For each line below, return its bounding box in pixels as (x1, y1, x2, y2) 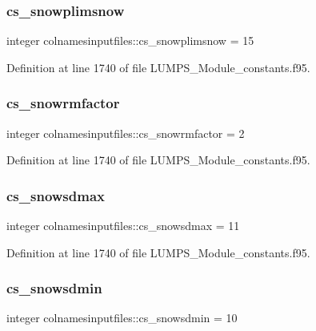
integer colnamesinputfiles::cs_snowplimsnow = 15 (6, 32, 254, 49)
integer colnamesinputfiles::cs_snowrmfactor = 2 (6, 124, 245, 141)
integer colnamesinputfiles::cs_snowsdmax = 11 (6, 217, 240, 234)
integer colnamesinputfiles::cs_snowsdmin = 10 (6, 309, 238, 326)
